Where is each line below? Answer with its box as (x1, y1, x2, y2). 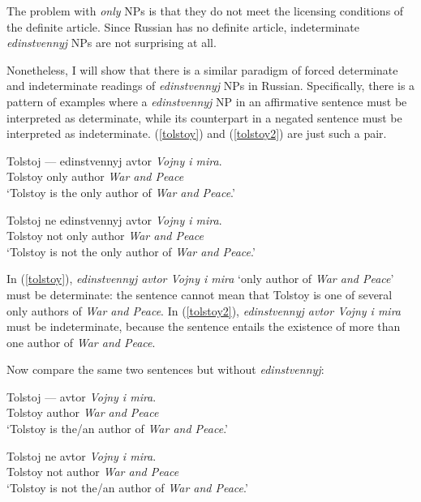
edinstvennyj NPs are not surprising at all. (6, 34, 217, 51)
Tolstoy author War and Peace (6, 404, 159, 421)
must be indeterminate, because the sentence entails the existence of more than (6, 318, 401, 335)
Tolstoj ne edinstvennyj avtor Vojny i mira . (6, 211, 222, 228)
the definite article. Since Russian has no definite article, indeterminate (6, 18, 359, 35)
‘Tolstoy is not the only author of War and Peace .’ (6, 242, 256, 260)
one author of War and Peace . (6, 333, 156, 350)
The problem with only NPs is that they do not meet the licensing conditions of (6, 2, 404, 19)
